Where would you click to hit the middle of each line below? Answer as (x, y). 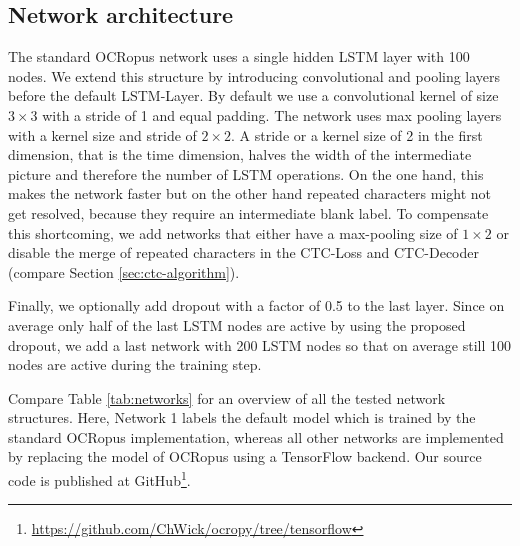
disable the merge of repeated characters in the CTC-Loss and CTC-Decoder (243, 252)
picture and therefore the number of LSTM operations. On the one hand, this (246, 173)
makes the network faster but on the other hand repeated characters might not (250, 193)
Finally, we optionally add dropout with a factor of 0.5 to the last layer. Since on (256, 305)
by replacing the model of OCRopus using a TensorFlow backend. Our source (245, 456)
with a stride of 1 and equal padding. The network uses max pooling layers (272, 114)
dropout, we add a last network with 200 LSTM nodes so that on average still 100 (260, 344)
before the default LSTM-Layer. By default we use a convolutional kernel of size (253, 95)
